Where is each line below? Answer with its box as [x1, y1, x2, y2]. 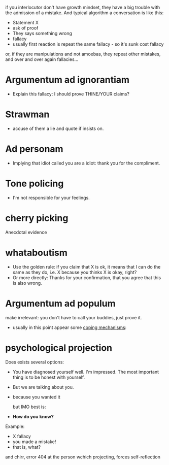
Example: [5, 423, 25, 429]
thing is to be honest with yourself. [12, 374, 85, 380]
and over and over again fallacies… [5, 56, 79, 62]
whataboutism [5, 247, 67, 258]
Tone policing [5, 178, 64, 189]
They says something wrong [12, 30, 73, 36]
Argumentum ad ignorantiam [5, 74, 130, 86]
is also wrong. [12, 280, 42, 286]
